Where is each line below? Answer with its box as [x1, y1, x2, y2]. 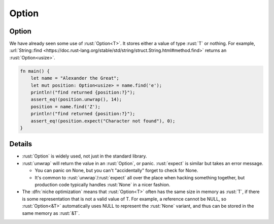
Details [9, 140, 32, 148]
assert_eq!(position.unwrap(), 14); [30, 97, 122, 103]
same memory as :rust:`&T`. [22, 210, 80, 216]
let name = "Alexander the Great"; [30, 75, 119, 81]
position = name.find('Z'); [30, 104, 101, 109]
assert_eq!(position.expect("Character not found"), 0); [30, 118, 176, 124]
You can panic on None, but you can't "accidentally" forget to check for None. [35, 168, 198, 174]
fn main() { [20, 68, 50, 74]
